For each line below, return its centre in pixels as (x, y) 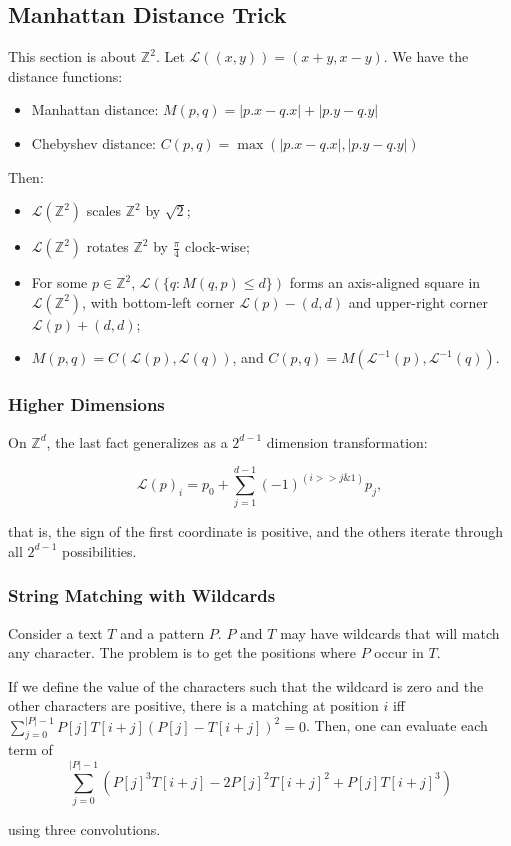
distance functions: (65, 75)
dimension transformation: (347, 441)
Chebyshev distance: (94, 142)
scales (104, 210)
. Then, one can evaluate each (396, 725)
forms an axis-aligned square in (385, 282)
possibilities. (99, 550)
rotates (107, 246)
